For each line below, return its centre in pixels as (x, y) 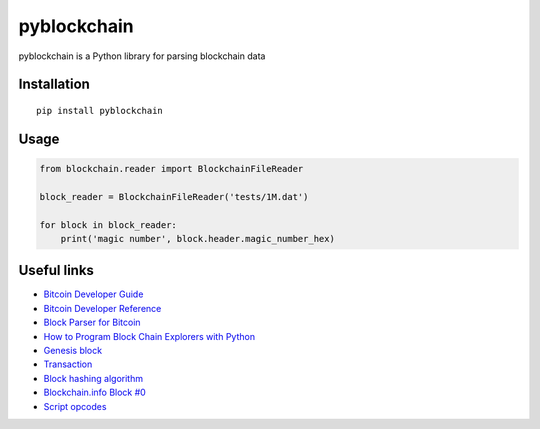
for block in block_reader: (108, 224)
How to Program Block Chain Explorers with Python (149, 336)
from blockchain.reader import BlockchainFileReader (171, 168)
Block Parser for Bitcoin (92, 322)
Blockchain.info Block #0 (95, 392)
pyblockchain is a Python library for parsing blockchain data (142, 56)
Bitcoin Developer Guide (93, 294)
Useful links (56, 270)
